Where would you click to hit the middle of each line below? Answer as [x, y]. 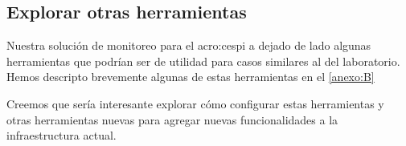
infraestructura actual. [62, 135]
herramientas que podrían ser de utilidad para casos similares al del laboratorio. [203, 61]
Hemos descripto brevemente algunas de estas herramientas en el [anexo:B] [191, 77]
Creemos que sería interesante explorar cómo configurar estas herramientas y [195, 103]
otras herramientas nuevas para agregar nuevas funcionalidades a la [172, 119]
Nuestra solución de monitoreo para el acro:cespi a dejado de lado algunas [189, 45]
